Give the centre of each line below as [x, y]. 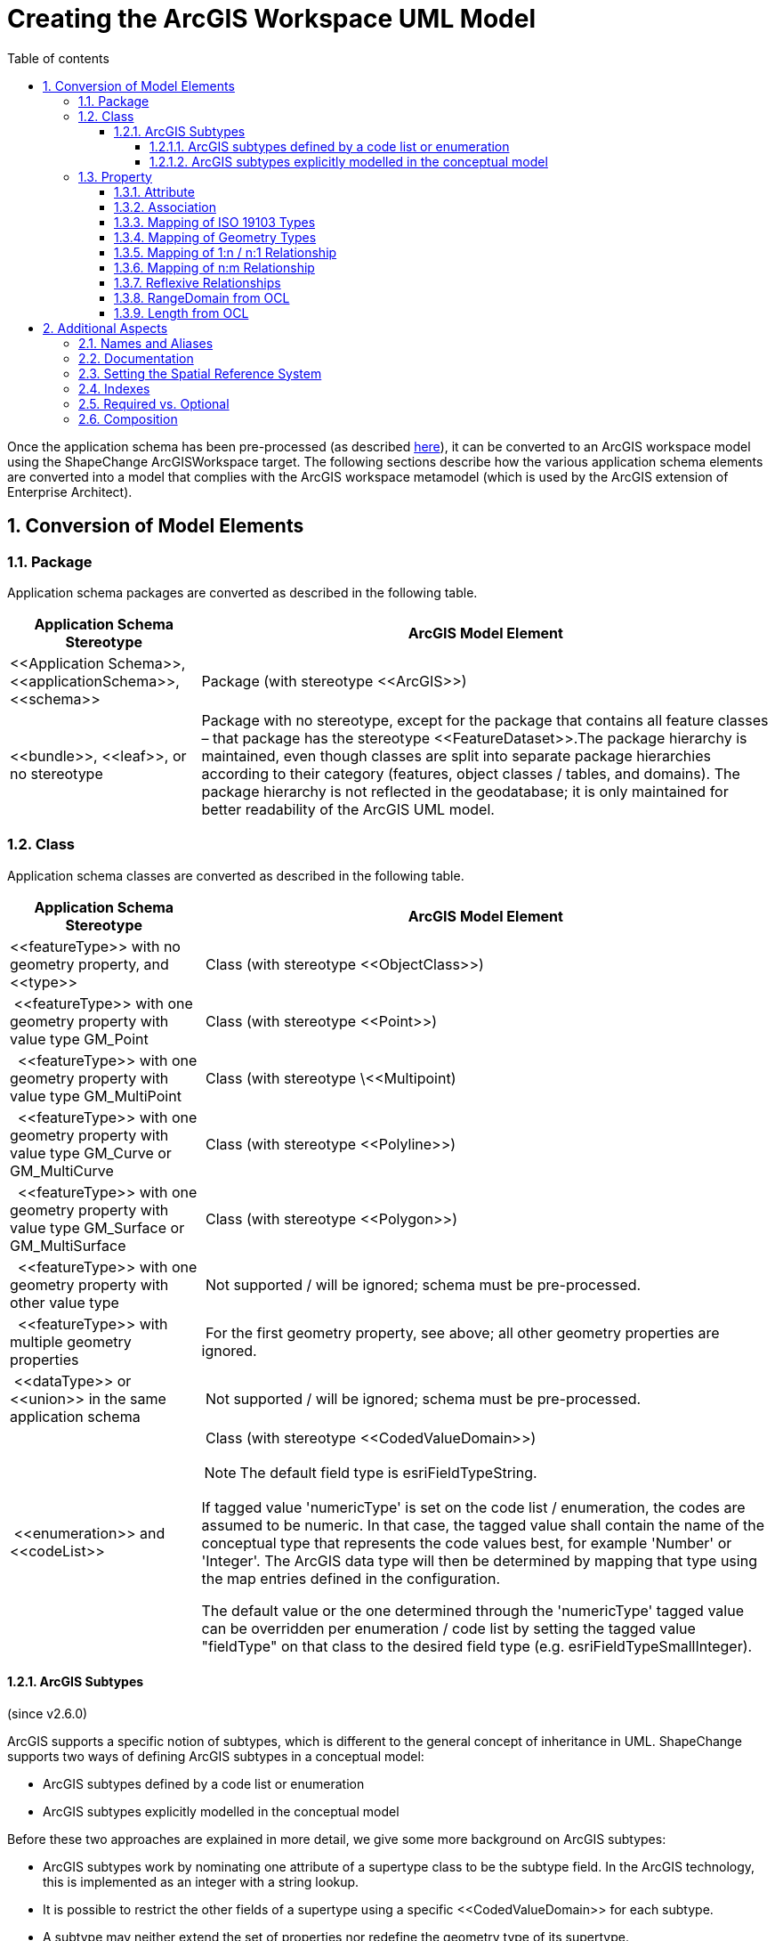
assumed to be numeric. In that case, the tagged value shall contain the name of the [483, 1525]
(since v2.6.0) [48, 1713]
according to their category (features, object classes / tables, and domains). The [471, 773]
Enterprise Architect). [70, 491]
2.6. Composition [128, 418]
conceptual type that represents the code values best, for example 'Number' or [467, 1543]
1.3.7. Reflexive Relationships [198, 282]
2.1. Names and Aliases [146, 343]
